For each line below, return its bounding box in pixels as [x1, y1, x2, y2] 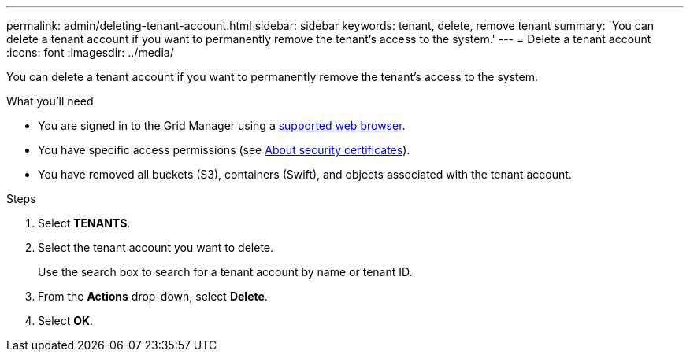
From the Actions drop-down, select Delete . [38, 290, 268, 303]
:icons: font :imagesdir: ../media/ [6, 46, 174, 59]
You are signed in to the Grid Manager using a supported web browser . [38, 119, 406, 132]
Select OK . [38, 314, 94, 327]
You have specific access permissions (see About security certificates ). [38, 143, 410, 157]
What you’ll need [6, 94, 94, 108]
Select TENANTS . [38, 216, 131, 230]
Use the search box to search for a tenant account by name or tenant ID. [38, 265, 413, 279]
